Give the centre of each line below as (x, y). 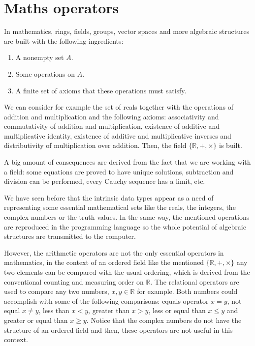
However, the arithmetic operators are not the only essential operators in (114, 252)
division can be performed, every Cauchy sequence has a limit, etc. (105, 181)
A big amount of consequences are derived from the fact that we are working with (127, 162)
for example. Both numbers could (187, 291)
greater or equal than (36, 320)
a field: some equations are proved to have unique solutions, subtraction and (119, 171)
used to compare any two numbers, (57, 291)
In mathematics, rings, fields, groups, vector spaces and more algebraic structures (127, 31)
